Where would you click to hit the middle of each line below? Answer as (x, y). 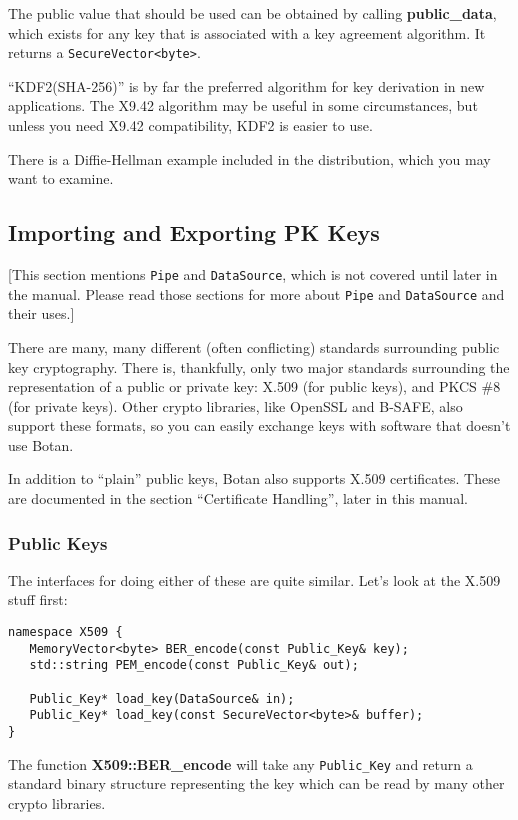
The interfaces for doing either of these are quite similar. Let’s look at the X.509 (254, 579)
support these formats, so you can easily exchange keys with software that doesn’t (259, 425)
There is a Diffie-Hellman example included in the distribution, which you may (249, 158)
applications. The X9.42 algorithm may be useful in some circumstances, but (243, 105)
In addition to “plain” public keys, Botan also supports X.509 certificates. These (254, 478)
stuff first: (38, 599)
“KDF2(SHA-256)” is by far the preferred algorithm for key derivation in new (246, 85)
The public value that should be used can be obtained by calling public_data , (252, 13)
